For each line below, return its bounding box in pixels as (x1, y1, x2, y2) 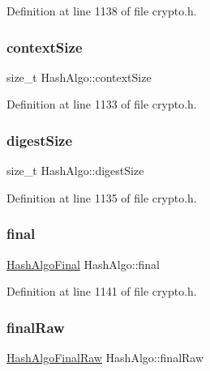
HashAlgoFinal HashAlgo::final (6, 255, 161, 272)
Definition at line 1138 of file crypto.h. (6, 2, 197, 19)
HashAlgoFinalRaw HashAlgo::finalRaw (6, 349, 204, 366)
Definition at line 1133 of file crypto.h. (6, 96, 197, 113)
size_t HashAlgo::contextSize (6, 68, 152, 85)
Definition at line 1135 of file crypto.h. (6, 189, 197, 206)
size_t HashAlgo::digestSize (6, 162, 144, 179)
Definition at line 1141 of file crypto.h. (6, 283, 197, 300)
